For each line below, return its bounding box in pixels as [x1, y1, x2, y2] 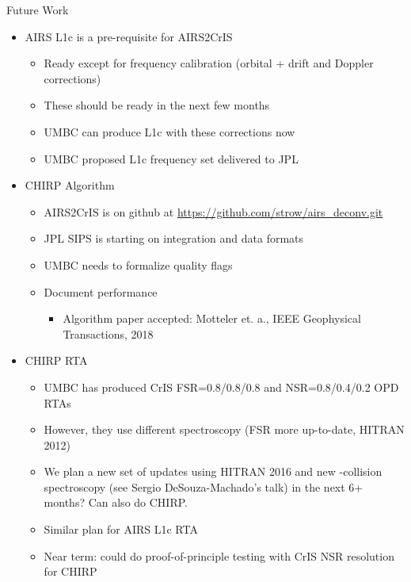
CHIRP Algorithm [25, 177, 115, 193]
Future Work [6, 2, 69, 17]
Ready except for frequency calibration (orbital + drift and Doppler [44, 55, 374, 71]
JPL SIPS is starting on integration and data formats [44, 230, 304, 247]
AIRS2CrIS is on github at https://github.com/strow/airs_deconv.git [44, 203, 383, 220]
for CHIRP [44, 563, 97, 580]
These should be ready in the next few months [44, 97, 270, 113]
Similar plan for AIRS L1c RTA [44, 521, 198, 538]
